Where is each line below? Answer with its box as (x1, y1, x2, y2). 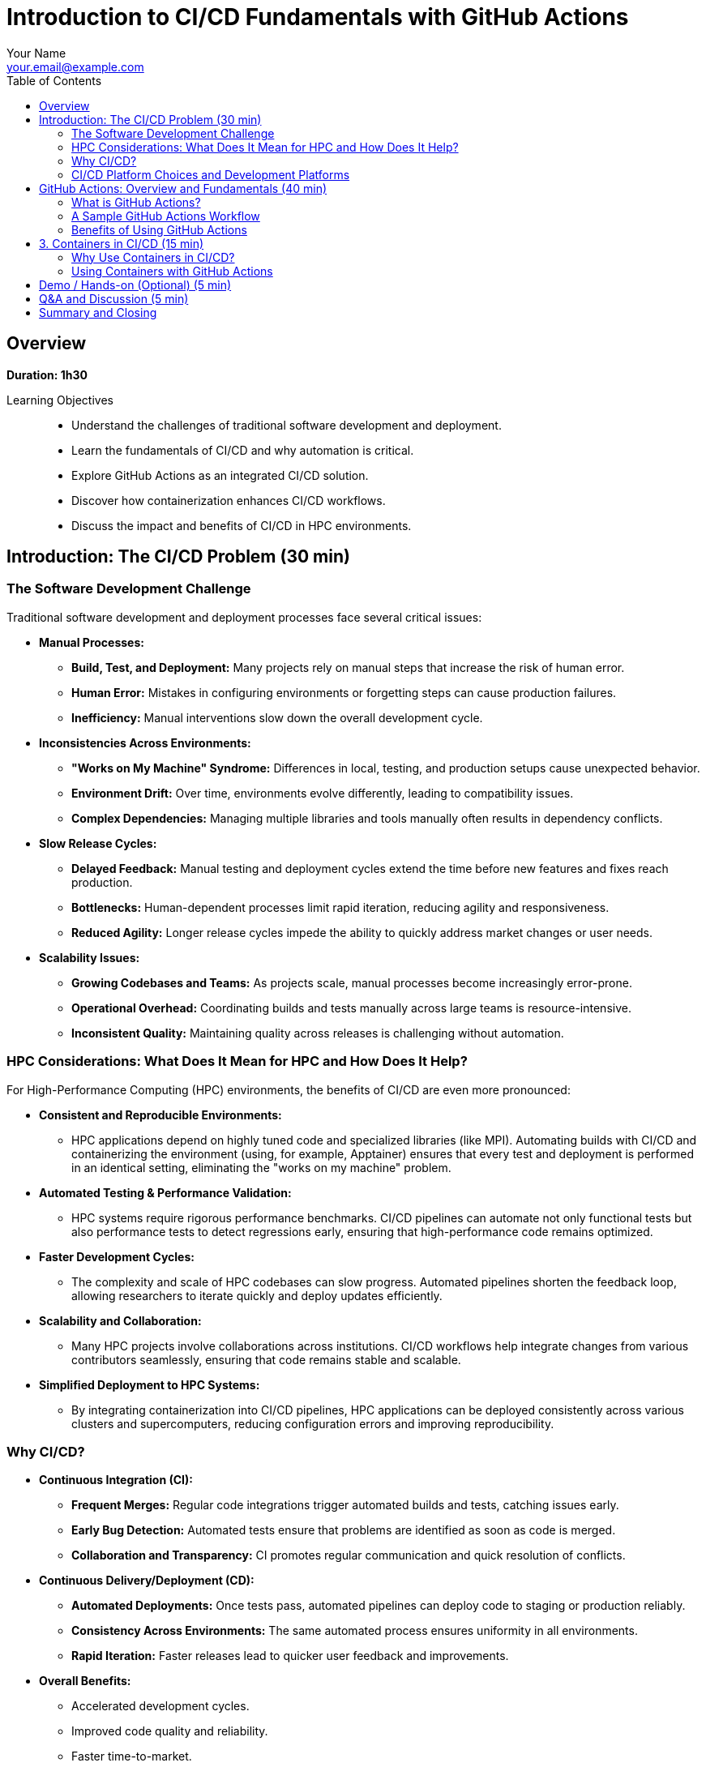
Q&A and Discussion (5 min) (39, 291, 189, 306)
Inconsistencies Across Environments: (39, 735, 251, 750)
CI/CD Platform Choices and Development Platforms (71, 167, 350, 182)
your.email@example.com (6, 59, 144, 74)
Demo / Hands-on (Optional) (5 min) (39, 277, 232, 292)
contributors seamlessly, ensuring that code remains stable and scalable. (71, 1352, 461, 1367)
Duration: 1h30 (6, 367, 88, 382)
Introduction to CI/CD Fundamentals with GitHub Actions (6, 3, 629, 31)
